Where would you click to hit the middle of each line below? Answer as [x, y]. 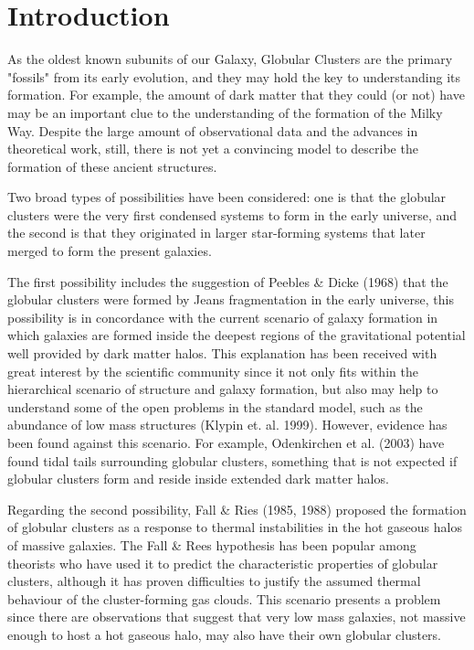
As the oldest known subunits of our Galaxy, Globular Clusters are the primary [230, 59]
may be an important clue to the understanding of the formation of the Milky [225, 112]
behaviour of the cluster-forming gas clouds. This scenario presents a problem [224, 598]
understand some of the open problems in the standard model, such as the [215, 406]
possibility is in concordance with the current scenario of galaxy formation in [223, 317]
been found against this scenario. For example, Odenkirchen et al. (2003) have [226, 442]
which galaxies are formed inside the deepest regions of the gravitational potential [237, 335]
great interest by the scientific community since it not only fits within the [213, 371]
